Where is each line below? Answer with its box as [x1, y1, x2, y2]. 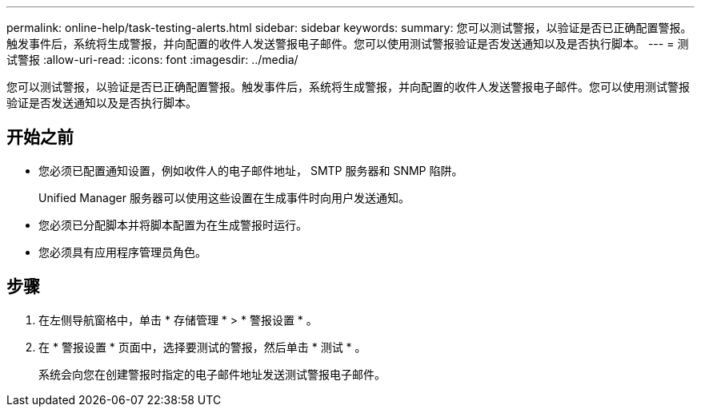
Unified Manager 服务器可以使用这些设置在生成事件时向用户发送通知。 [38, 190, 410, 205]
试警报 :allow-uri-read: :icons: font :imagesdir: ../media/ [6, 53, 298, 66]
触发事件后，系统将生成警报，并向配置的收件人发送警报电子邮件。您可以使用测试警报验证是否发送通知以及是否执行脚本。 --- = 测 [6, 37, 689, 50]
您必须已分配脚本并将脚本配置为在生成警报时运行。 [38, 217, 307, 232]
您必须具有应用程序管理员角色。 [38, 244, 206, 259]
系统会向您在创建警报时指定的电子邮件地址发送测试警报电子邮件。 [38, 367, 386, 381]
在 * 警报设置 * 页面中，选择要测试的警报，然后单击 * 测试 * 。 [38, 340, 367, 354]
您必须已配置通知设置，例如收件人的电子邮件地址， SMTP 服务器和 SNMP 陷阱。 [38, 163, 463, 177]
